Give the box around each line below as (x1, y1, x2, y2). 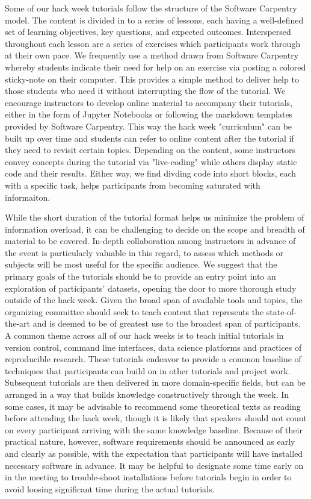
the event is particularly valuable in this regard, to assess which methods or (5, 246, 284, 259)
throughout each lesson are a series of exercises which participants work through (5, 37, 301, 49)
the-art (5, 317, 31, 330)
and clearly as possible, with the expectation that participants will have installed (5, 447, 303, 459)
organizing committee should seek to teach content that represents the (5, 305, 264, 318)
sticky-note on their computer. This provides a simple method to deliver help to (5, 72, 299, 85)
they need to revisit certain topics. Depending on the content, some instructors (5, 143, 295, 156)
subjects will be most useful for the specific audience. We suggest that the (5, 258, 277, 271)
